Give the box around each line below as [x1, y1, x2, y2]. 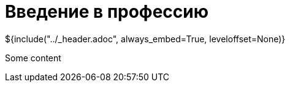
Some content [5, 52, 61, 63]
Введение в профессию [5, 1, 208, 22]
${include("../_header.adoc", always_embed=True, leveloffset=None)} [5, 33, 286, 44]
